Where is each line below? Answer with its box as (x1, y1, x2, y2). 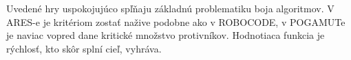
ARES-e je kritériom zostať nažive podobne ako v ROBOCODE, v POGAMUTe (6, 14, 345, 29)
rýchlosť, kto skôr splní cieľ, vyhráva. (6, 41, 162, 55)
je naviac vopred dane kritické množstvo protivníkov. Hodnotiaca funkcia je (6, 28, 325, 42)
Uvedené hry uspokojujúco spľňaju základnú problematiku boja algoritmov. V (6, 1, 334, 15)
